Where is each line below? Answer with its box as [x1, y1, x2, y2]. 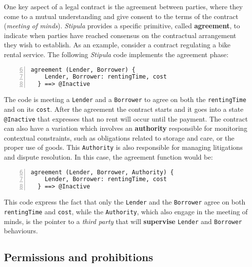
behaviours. [4, 226, 38, 236]
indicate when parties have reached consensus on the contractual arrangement [4, 30, 236, 40]
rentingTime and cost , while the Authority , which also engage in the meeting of [4, 206, 248, 216]
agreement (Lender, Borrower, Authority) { [31, 168, 174, 176]
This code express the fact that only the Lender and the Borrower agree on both [4, 197, 246, 207]
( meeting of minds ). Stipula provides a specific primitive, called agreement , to [4, 21, 240, 31]
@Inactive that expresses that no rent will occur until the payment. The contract [4, 113, 248, 123]
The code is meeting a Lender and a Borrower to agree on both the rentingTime [4, 94, 247, 104]
